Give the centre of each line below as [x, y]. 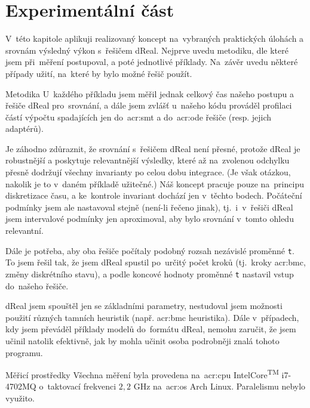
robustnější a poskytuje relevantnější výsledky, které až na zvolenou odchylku [148, 160]
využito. [20, 398]
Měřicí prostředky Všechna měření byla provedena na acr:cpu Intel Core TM [142, 374]
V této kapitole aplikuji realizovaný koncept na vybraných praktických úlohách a [155, 38]
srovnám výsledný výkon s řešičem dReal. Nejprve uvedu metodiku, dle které [147, 50]
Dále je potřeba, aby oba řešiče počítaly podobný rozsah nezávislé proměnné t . [150, 250]
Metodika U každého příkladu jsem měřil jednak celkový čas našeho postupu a [150, 93]
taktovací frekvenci [82, 386]
